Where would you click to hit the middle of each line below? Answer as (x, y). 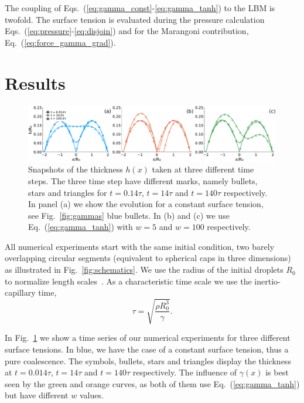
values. (91, 395)
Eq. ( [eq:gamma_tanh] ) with (81, 227)
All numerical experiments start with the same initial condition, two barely (140, 246)
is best (277, 372)
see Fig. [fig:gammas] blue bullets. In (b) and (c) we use (129, 215)
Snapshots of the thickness (76, 169)
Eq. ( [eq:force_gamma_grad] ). (60, 42)
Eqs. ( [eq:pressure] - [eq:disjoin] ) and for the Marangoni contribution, (127, 31)
